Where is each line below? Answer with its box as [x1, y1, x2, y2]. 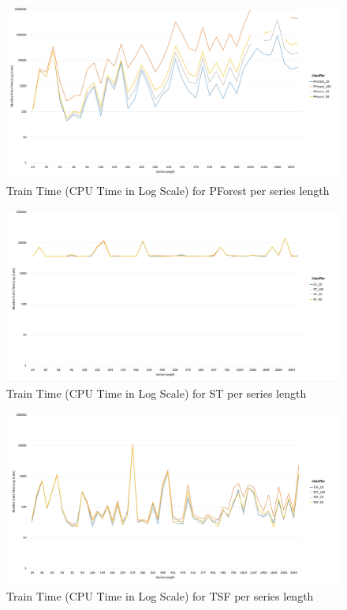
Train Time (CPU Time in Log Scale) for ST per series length [6, 384, 307, 401]
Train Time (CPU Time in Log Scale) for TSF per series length [6, 588, 314, 604]
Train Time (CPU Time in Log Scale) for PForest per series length [6, 182, 330, 198]
